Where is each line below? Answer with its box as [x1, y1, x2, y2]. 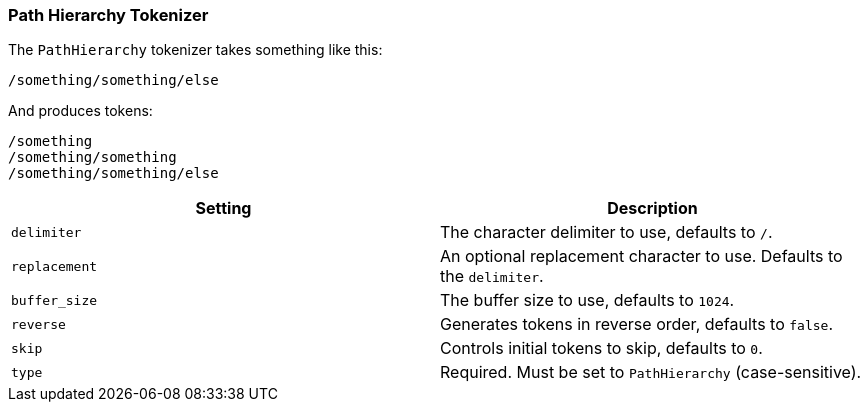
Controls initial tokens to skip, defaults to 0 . [440, 338, 763, 359]
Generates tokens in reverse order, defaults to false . [440, 314, 834, 335]
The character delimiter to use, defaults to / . [440, 222, 773, 243]
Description [607, 198, 698, 219]
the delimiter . [440, 266, 544, 287]
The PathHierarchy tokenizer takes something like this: [8, 41, 383, 59]
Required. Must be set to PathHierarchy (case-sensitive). [440, 362, 862, 383]
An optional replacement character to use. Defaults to [440, 246, 843, 267]
